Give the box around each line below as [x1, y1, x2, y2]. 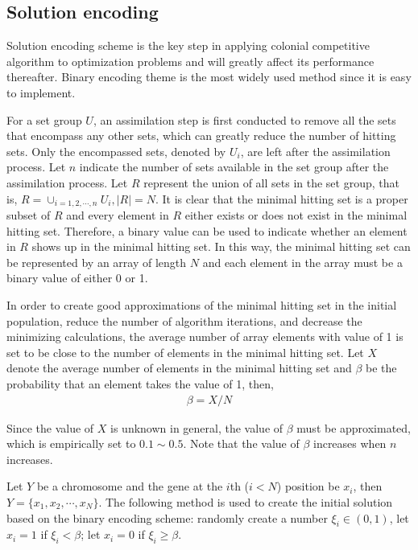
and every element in [66, 207, 169, 223]
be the [366, 359, 397, 376]
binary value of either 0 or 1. [6, 269, 148, 286]
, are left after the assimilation [240, 142, 391, 159]
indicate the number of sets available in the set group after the [79, 158, 389, 175]
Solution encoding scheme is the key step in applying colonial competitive [6, 37, 370, 54]
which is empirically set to [6, 435, 136, 452]
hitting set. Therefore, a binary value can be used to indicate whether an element [6, 222, 408, 239]
